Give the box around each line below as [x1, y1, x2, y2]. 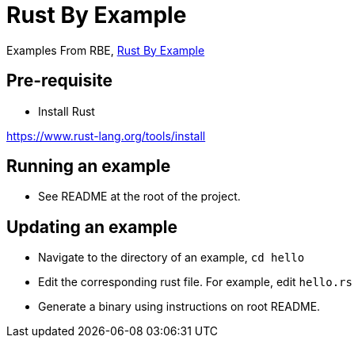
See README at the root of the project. [38, 189, 241, 204]
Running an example [6, 156, 171, 177]
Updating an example [6, 216, 177, 237]
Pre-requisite [6, 71, 112, 91]
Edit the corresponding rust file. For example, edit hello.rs [38, 275, 352, 289]
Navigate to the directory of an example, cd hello [38, 250, 305, 265]
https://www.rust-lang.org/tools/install [6, 128, 206, 143]
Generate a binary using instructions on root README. [38, 300, 321, 314]
